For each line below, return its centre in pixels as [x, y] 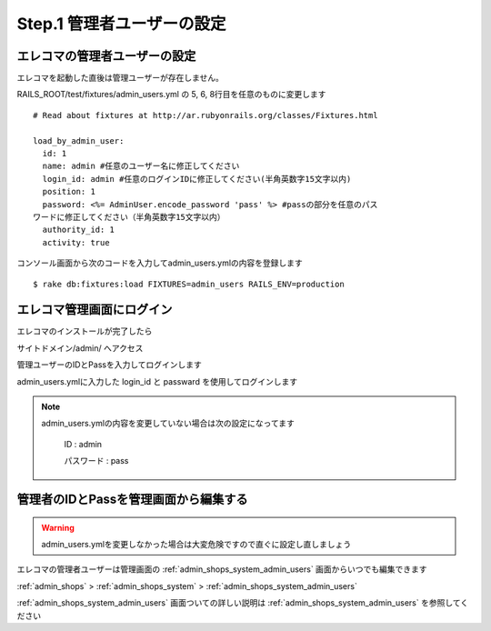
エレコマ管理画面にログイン [95, 310]
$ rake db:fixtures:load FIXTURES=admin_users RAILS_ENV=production [189, 284]
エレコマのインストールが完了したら [85, 331]
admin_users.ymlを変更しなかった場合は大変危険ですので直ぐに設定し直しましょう [196, 544]
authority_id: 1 [79, 230]
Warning [58, 527]
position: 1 [69, 192]
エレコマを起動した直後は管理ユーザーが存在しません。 [120, 78]
